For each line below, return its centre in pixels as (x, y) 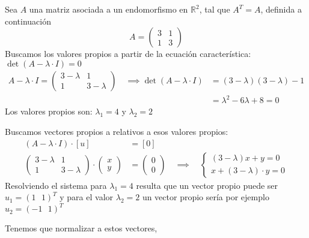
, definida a (281, 9)
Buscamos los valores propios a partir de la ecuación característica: (128, 54)
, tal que (215, 9)
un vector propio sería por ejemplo (206, 197)
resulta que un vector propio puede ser (207, 185)
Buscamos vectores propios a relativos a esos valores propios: (117, 131)
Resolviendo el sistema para (56, 185)
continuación (28, 21)
